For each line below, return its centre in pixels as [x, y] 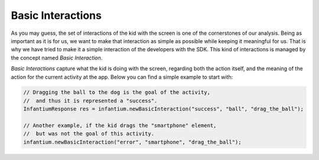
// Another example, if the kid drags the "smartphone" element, [120, 126]
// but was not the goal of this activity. [89, 134]
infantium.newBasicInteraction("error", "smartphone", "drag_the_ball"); [132, 142]
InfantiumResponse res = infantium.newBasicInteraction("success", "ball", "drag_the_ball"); [164, 109]
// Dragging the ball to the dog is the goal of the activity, [117, 92]
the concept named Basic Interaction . [57, 58]
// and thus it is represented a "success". [90, 101]
